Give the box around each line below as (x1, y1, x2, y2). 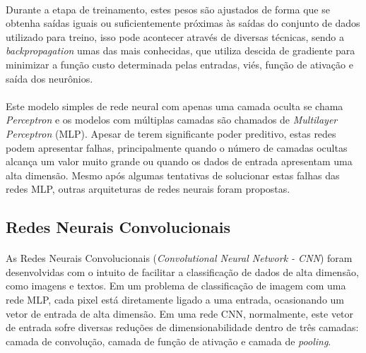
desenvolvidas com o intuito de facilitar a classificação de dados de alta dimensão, (6, 264, 359, 279)
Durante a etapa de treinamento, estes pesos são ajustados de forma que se (6, 1, 330, 16)
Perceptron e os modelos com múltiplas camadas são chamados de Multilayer (6, 112, 338, 127)
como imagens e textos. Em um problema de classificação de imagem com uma (6, 278, 346, 293)
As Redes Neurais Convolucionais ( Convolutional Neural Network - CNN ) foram (6, 251, 353, 265)
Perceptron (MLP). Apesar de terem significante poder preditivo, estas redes (6, 126, 336, 140)
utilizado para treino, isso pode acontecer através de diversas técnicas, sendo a (6, 29, 345, 44)
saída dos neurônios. (6, 71, 93, 85)
